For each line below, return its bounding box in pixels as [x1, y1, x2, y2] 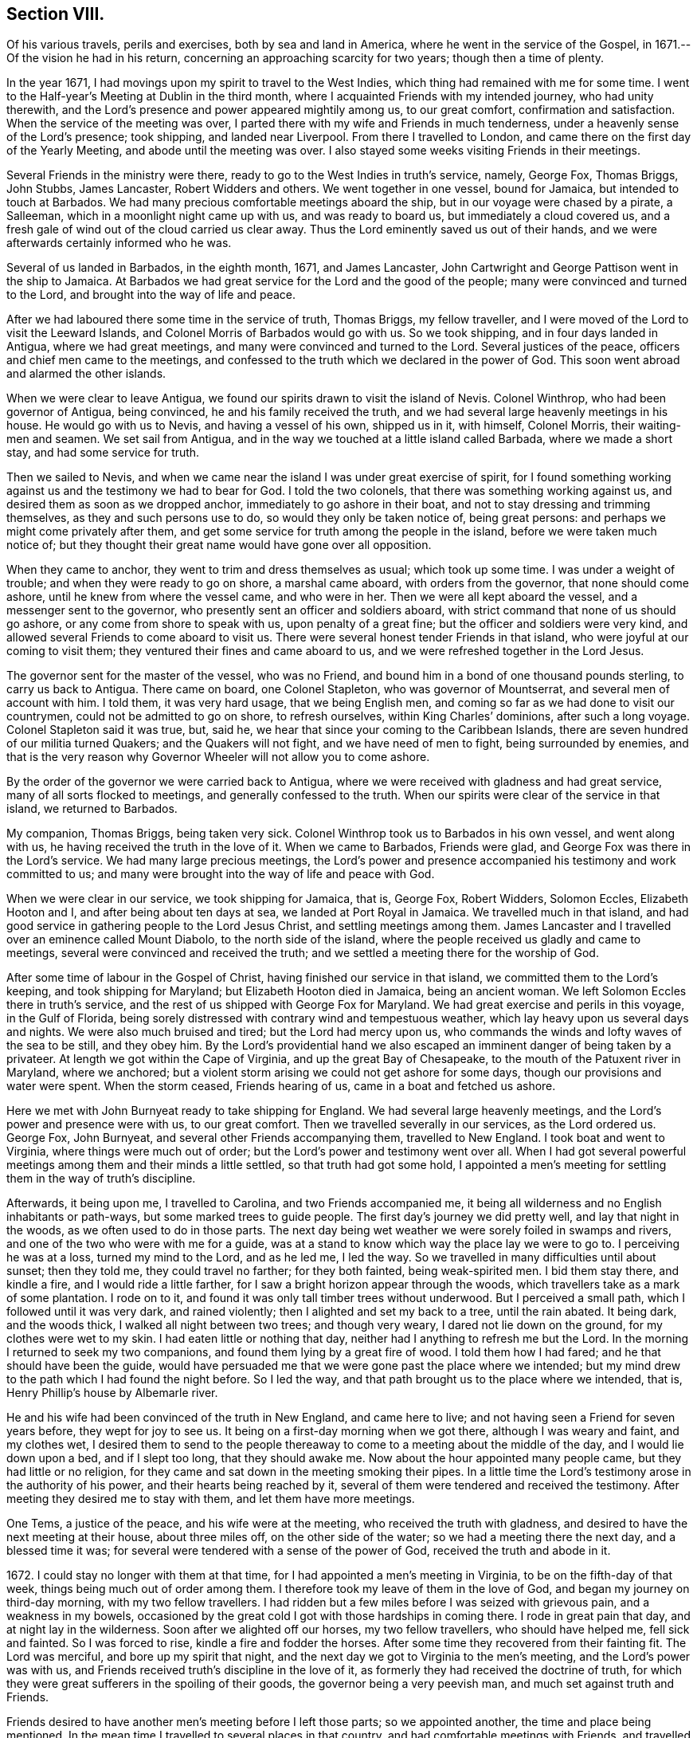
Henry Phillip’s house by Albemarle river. [6, 1386, 218, 1400]
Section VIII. [6, 4, 105, 24]
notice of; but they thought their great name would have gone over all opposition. [6, 538, 432, 552]
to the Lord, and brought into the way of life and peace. [6, 288, 296, 302]
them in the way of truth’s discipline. [6, 1171, 196, 1186]
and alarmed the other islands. [6, 367, 166, 381]
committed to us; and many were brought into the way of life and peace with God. [6, 867, 435, 881]
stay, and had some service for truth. [6, 445, 200, 460]
